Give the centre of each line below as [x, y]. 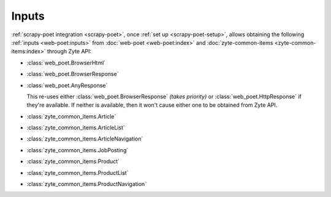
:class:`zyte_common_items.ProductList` [78, 172]
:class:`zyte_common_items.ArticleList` [76, 128]
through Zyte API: [69, 52]
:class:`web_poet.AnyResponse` [67, 85]
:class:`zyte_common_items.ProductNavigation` [87, 184]
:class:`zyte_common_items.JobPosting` [78, 150]
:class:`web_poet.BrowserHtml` [66, 63]
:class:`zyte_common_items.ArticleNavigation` [85, 139]
